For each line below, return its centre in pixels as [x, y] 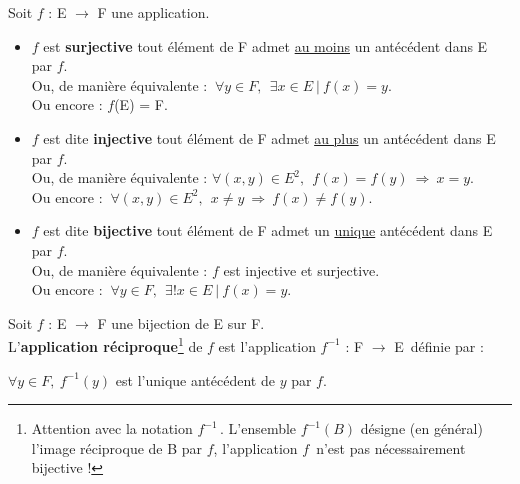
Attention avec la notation [112, 428]
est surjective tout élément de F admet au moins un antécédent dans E [265, 45]
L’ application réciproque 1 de [105, 344]
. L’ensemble [258, 428]
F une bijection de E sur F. [181, 322]
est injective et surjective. [301, 269]
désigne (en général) [421, 428]
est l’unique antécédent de [195, 379]
